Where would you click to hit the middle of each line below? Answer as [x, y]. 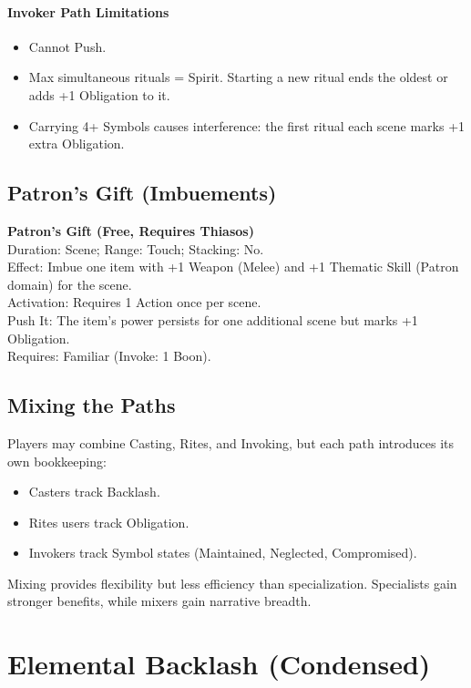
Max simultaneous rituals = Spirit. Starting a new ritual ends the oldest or [238, 77]
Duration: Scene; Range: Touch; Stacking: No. [136, 248]
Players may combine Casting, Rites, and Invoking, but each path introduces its [231, 442]
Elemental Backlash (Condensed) [219, 664]
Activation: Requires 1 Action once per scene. [134, 302]
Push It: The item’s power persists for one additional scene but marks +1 [213, 319]
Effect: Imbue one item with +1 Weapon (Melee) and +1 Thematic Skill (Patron [233, 267]
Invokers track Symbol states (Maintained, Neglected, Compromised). [223, 553]
